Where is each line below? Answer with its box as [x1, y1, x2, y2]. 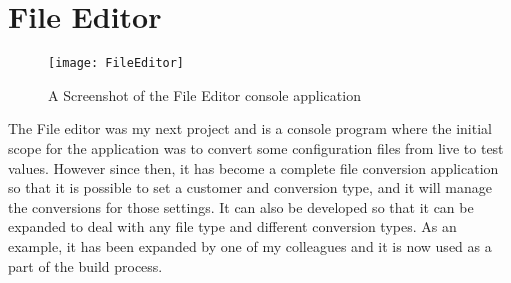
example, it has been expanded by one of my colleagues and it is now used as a [8, 235, 492, 256]
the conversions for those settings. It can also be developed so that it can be [8, 196, 474, 217]
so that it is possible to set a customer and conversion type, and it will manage [8, 177, 492, 198]
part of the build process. [8, 255, 163, 276]
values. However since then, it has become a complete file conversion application [8, 157, 499, 178]
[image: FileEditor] [48, 56, 185, 71]
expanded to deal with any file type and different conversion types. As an [8, 216, 457, 237]
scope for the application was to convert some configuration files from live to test [8, 137, 504, 158]
